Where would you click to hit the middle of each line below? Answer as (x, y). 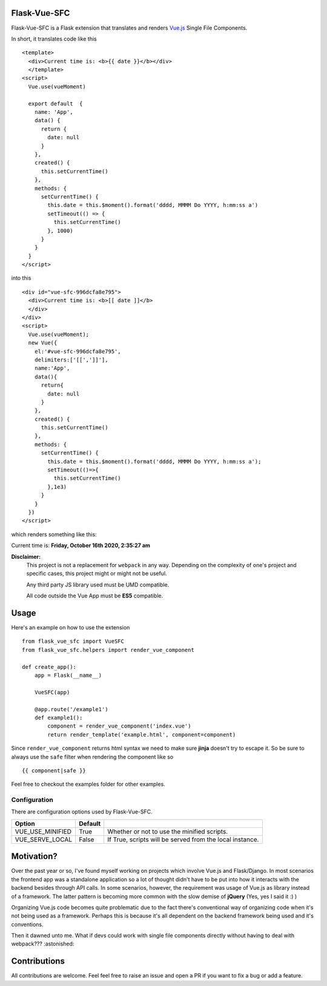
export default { (55, 104)
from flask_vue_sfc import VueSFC (73, 641)
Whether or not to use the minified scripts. (168, 831)
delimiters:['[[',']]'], (71, 360)
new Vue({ (43, 343)
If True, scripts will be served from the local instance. (183, 840)
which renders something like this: (54, 534)
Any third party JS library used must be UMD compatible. (98, 585)
